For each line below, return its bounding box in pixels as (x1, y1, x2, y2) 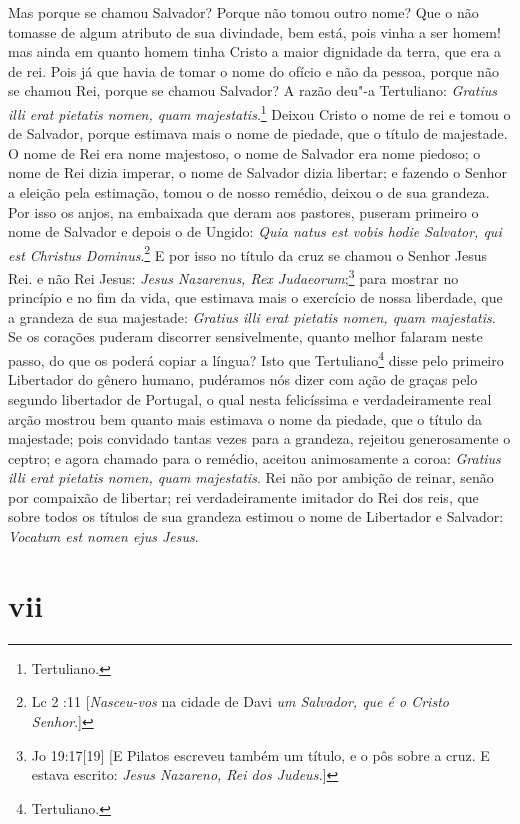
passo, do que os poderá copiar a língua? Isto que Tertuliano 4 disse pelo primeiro (8, 347, 504, 370)
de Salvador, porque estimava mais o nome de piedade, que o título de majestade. (8, 123, 508, 144)
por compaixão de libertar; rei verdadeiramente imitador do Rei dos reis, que (8, 486, 479, 507)
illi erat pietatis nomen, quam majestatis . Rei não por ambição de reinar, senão (8, 467, 494, 488)
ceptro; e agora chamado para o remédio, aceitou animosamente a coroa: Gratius (8, 447, 501, 468)
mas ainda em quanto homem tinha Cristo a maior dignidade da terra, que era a (8, 41, 502, 62)
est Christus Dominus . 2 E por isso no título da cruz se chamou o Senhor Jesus (8, 241, 488, 265)
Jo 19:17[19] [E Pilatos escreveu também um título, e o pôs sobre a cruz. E (31, 744, 490, 765)
